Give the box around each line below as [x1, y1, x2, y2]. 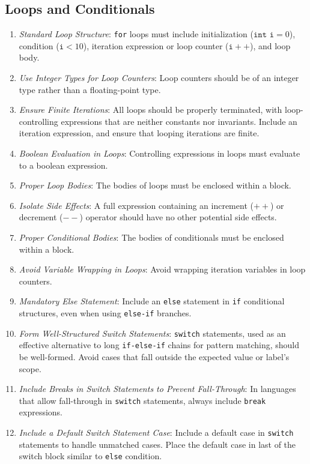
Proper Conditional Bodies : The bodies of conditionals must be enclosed [19, 230, 284, 243]
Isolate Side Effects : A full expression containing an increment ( [19, 199, 254, 211]
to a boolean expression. [19, 158, 108, 171]
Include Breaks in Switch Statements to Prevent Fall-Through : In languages [19, 382, 296, 395]
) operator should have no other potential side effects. [79, 211, 277, 223]
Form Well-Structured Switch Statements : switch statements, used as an [19, 327, 286, 339]
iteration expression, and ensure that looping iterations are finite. [19, 127, 260, 139]
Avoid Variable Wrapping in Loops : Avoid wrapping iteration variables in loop [19, 263, 306, 276]
